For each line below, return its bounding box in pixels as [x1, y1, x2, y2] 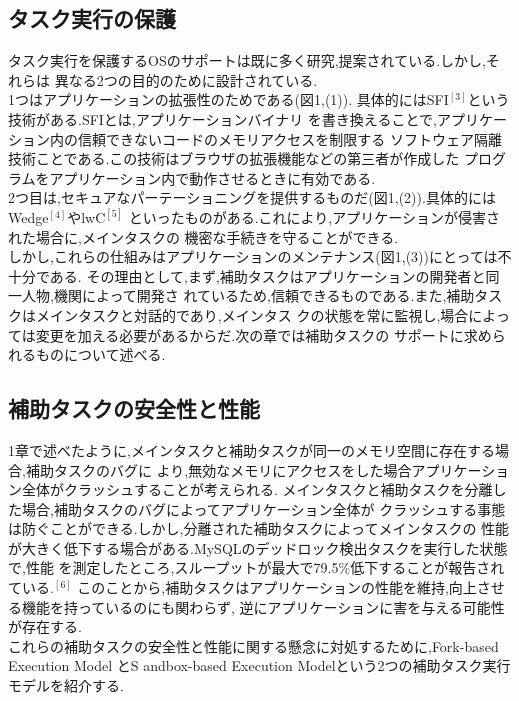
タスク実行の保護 [8, 3, 176, 34]
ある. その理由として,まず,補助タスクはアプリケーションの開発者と [49, 265, 486, 286]
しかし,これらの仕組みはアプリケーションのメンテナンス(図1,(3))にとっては [8, 246, 498, 267]
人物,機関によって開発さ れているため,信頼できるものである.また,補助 [21, 285, 475, 306]
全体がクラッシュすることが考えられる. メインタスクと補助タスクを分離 [21, 479, 493, 500]
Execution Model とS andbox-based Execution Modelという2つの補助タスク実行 [8, 655, 511, 676]
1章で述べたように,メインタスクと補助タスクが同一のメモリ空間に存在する [8, 439, 495, 460]
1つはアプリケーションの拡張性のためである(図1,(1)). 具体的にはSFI [8, 89, 449, 110]
